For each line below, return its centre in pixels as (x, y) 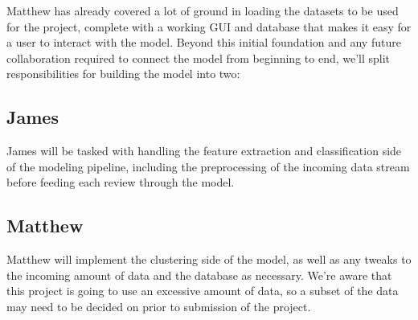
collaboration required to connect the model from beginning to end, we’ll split (199, 57)
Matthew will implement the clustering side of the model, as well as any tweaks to (209, 259)
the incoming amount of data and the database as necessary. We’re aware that (199, 275)
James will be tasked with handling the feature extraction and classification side (204, 151)
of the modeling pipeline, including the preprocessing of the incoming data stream (208, 166)
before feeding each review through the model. (121, 182)
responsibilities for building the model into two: (123, 74)
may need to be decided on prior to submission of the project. (159, 306)
